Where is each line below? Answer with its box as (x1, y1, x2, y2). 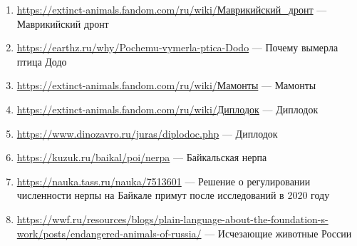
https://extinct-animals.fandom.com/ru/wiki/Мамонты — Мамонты (16, 78, 316, 93)
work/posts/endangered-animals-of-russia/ (16, 225, 202, 240)
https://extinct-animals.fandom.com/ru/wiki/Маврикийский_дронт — (16, 2, 327, 16)
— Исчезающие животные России (205, 225, 352, 240)
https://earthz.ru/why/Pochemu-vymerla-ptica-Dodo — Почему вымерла (16, 40, 338, 55)
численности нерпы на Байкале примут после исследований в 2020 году (16, 188, 330, 203)
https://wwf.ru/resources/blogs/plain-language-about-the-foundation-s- (16, 211, 328, 226)
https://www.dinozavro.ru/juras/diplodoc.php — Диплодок (16, 125, 278, 140)
